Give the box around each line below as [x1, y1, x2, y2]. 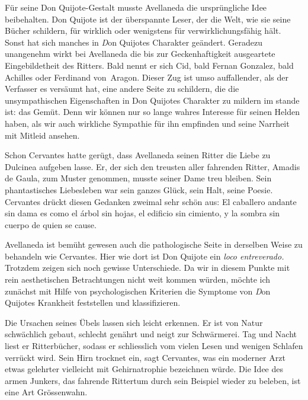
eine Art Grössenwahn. [5, 386, 88, 398]
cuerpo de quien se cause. [5, 218, 97, 231]
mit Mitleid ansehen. [5, 129, 80, 141]
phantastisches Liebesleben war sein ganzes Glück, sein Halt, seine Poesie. [5, 183, 273, 196]
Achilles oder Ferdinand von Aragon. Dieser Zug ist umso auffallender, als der [5, 71, 288, 83]
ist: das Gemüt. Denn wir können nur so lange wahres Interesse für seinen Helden [5, 105, 300, 118]
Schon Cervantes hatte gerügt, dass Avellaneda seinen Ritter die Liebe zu [5, 149, 271, 161]
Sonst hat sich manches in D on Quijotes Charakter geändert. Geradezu [5, 36, 263, 48]
